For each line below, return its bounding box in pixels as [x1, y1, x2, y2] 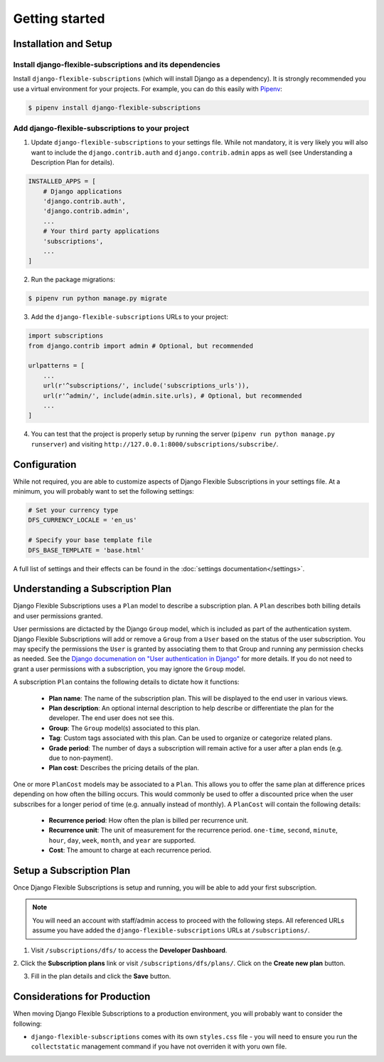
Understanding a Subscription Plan [13, 583, 172, 595]
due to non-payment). [48, 754, 113, 762]
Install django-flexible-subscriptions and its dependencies [13, 59, 220, 69]
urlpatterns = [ [28, 362, 85, 370]
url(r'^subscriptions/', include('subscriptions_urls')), [43, 382, 250, 390]
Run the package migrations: [31, 275, 115, 284]
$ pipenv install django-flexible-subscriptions [28, 103, 201, 112]
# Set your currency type [28, 506, 119, 514]
